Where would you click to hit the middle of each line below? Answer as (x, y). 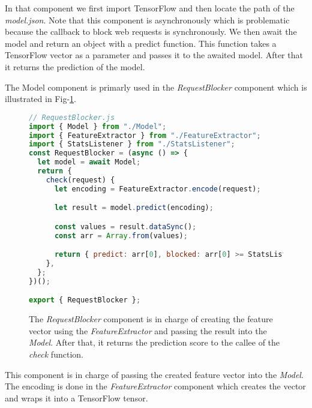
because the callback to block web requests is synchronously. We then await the (151, 31)
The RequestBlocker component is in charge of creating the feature (151, 319)
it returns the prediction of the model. (75, 66)
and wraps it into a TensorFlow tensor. (76, 397)
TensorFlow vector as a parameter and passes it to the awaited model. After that (154, 55)
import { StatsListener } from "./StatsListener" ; (132, 144)
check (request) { (80, 180)
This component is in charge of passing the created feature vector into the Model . (154, 374)
